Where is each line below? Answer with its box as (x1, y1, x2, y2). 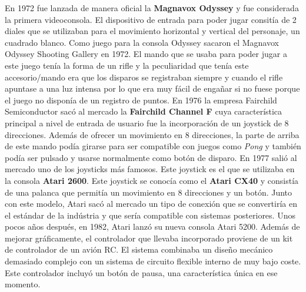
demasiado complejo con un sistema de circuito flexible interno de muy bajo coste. (5, 255, 301, 267)
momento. (5, 278, 41, 290)
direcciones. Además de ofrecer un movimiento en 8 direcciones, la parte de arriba (5, 128, 300, 140)
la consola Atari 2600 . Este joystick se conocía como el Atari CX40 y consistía (5, 174, 299, 186)
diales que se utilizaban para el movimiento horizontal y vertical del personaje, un (5, 25, 300, 37)
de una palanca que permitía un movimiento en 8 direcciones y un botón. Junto (5, 186, 292, 198)
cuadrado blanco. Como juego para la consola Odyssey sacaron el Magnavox (5, 36, 279, 48)
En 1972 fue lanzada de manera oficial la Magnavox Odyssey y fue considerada (5, 2, 299, 14)
